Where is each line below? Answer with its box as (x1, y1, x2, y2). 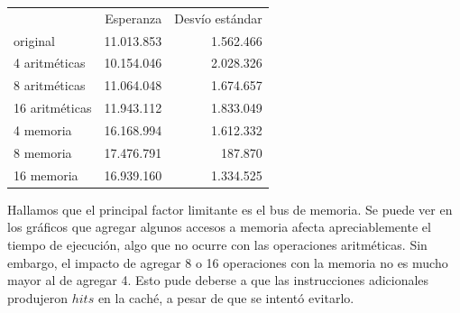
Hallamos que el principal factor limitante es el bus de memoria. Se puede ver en (7, 199, 453, 218)
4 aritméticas (14, 53, 86, 72)
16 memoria (14, 165, 78, 184)
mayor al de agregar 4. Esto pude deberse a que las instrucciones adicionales (7, 271, 429, 290)
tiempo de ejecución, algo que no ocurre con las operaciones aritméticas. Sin (7, 235, 428, 253)
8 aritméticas (14, 76, 86, 95)
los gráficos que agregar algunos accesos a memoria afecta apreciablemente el (7, 217, 431, 236)
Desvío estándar (174, 8, 262, 27)
